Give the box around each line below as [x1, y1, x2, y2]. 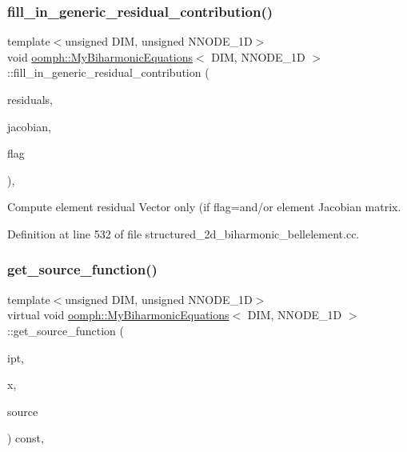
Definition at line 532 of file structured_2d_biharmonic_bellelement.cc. [7, 225, 360, 242]
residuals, [7, 91, 53, 107]
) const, [7, 430, 44, 446]
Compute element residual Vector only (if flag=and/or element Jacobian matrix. [7, 198, 401, 215]
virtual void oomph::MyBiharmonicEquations [7, 306, 229, 323]
